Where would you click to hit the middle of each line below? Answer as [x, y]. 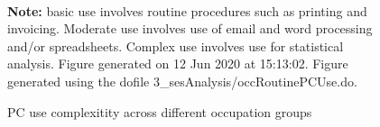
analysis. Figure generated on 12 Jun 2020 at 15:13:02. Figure [178, 63]
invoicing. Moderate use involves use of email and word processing [190, 28]
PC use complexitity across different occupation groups [160, 111]
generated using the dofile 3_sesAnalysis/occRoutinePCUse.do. [182, 81]
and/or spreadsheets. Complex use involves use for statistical [176, 45]
